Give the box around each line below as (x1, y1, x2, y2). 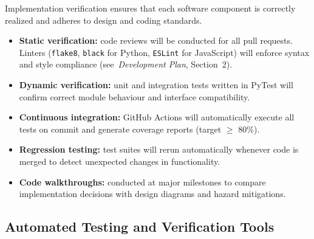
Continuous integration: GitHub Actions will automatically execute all (19, 111, 295, 123)
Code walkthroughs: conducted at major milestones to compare (19, 175, 266, 188)
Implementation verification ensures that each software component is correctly (5, 2, 296, 14)
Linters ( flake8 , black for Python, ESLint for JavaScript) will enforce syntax (19, 46, 310, 58)
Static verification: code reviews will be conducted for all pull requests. (19, 34, 293, 47)
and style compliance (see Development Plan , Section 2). (19, 58, 233, 71)
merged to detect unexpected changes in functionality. (19, 155, 220, 167)
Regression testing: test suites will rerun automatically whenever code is (19, 143, 299, 156)
